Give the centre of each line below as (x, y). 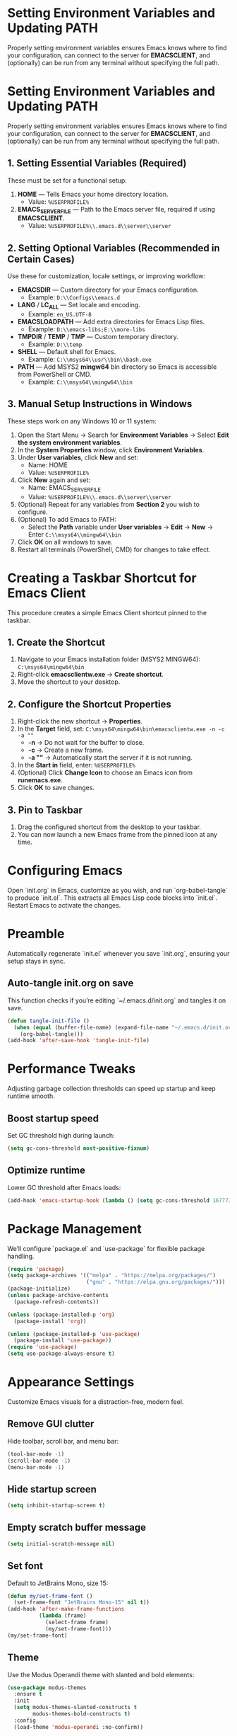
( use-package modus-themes (47, 1688)
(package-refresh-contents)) (56, 1302)
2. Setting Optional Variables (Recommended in (114, 248)
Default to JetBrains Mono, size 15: (58, 1583)
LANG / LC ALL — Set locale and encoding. (79, 306)
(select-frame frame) (77, 1623)
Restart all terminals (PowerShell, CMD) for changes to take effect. (114, 549)
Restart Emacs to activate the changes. (64, 906)
